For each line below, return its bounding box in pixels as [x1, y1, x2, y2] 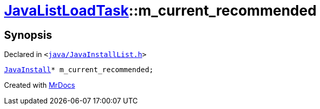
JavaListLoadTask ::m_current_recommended [4, 2, 317, 19]
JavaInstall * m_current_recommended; [4, 66, 154, 74]
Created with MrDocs [4, 81, 75, 90]
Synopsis [4, 28, 52, 41]
